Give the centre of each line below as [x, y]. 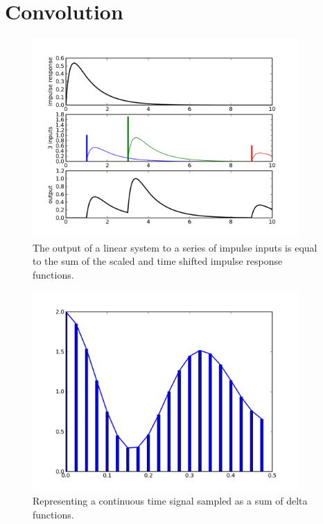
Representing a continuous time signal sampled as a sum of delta [170, 501]
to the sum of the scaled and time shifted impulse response [158, 261]
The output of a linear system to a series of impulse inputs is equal [175, 247]
